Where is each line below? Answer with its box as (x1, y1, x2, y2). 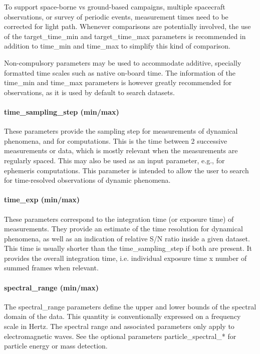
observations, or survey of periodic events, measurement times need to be (4, 11, 228, 22)
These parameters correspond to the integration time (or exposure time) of (4, 213, 234, 224)
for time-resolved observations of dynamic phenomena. (4, 175, 171, 185)
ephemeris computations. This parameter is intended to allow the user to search (4, 165, 249, 175)
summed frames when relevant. (4, 262, 99, 273)
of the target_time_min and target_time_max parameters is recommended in (4, 31, 246, 41)
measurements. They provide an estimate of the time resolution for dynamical (4, 223, 243, 234)
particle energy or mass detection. (4, 340, 108, 351)
